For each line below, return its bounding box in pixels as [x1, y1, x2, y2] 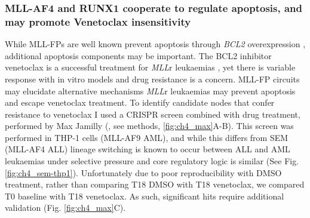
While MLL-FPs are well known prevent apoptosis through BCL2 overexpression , [5, 38, 306, 50]
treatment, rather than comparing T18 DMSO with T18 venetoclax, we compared [5, 178, 305, 191]
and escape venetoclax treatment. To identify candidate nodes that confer [5, 96, 275, 109]
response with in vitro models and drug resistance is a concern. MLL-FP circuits [5, 72, 300, 85]
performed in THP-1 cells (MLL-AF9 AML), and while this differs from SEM [5, 131, 288, 143]
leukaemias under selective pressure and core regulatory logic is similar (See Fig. [5, 155, 299, 167]
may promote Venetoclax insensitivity [5, 14, 191, 29]
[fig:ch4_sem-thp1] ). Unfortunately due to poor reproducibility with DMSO [5, 166, 282, 179]
